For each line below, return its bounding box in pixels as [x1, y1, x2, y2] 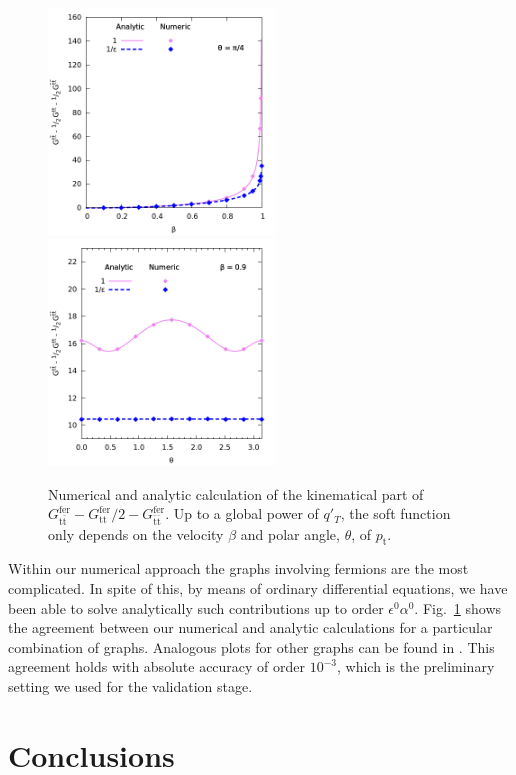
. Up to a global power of [165, 503, 319, 524]
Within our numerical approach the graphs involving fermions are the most [8, 558, 469, 579]
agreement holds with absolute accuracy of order [8, 656, 306, 677]
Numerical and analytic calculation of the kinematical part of [48, 483, 424, 504]
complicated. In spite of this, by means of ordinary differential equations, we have [8, 578, 508, 598]
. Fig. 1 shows [414, 597, 502, 618]
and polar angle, [240, 523, 340, 544]
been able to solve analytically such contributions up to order [8, 597, 384, 618]
